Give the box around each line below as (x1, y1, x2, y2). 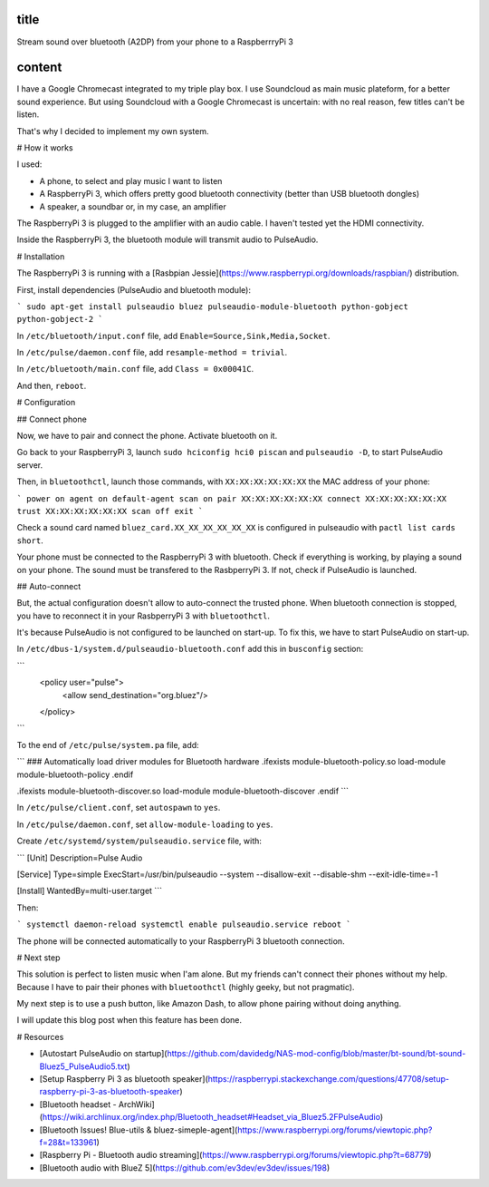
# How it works (16, 141, 73, 153)
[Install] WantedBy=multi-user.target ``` (16, 885, 163, 897)
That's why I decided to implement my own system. (16, 125, 209, 136)
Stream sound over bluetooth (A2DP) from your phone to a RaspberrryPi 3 (16, 36, 294, 47)
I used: (16, 159, 43, 170)
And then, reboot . (16, 380, 87, 391)
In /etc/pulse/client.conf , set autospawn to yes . (16, 803, 221, 813)
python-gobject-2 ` (16, 314, 103, 325)
